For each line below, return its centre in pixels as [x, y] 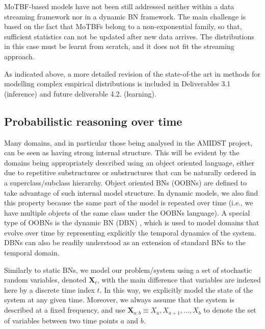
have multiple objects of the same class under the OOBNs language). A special [127, 212]
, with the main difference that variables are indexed [179, 280]
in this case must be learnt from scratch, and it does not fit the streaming [119, 46]
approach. [19, 56]
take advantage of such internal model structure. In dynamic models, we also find [131, 192]
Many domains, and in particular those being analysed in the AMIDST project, [128, 142]
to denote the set [230, 310]
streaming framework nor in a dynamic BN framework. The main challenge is [125, 16]
